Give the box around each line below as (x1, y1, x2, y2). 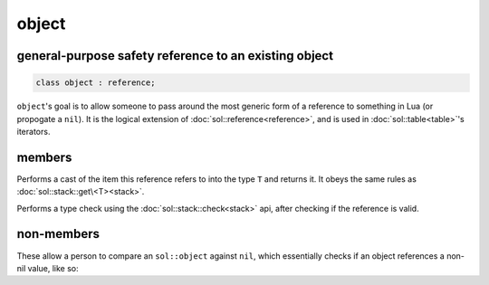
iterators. (16, 126, 51, 137)
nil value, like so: (16, 262, 79, 273)
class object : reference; (35, 78, 156, 88)
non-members (16, 226, 100, 242)
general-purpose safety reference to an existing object (16, 48, 334, 63)
